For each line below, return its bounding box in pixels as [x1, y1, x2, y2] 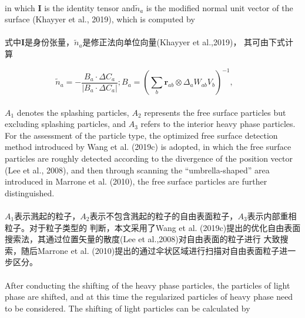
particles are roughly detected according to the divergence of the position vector [5, 152, 293, 165]
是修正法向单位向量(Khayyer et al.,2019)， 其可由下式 [82, 36, 286, 48]
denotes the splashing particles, [16, 106, 129, 118]
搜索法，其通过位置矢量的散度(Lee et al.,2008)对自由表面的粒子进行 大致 [5, 233, 280, 245]
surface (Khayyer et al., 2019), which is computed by [5, 13, 195, 25]
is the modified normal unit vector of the [146, 1, 293, 14]
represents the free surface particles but [144, 106, 286, 118]
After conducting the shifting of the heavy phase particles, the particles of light [5, 279, 290, 291]
